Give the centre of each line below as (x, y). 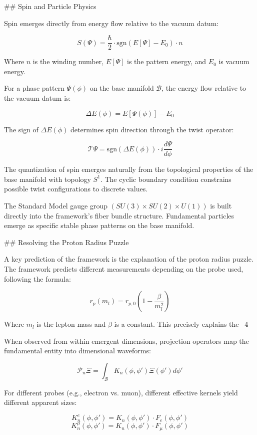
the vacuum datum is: (37, 98)
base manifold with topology (47, 179)
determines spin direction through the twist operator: (152, 129)
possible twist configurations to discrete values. (76, 189)
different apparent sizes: (40, 402)
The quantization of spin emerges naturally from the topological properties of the (129, 169)
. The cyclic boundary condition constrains (166, 179)
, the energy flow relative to (204, 88)
